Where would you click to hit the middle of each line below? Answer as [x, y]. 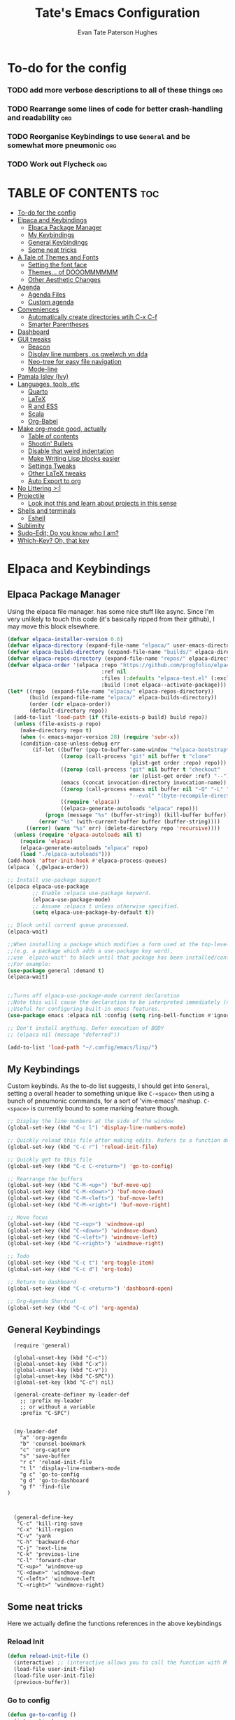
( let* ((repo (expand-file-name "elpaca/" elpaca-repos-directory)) [111, 691]
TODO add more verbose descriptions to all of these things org [115, 90]
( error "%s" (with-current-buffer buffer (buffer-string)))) [129, 822]
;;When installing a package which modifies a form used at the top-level [119, 945]
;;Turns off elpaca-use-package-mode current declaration [93, 996]
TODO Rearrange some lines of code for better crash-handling [115, 109]
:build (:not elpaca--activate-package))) [164, 685]
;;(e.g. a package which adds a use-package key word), [90, 951]
